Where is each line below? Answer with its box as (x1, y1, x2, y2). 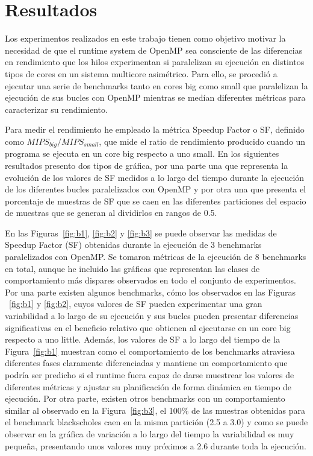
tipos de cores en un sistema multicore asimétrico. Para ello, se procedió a (5, 67, 277, 80)
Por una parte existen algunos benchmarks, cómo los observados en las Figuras (5, 285, 296, 298)
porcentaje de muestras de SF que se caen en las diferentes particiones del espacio (5, 194, 306, 207)
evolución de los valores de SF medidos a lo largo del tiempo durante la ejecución (5, 171, 305, 183)
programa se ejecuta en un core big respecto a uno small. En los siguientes (5, 147, 279, 160)
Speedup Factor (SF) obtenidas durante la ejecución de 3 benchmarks (5, 238, 262, 251)
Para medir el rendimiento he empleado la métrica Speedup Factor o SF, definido (5, 123, 305, 136)
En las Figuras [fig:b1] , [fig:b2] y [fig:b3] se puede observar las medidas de (5, 226, 277, 239)
